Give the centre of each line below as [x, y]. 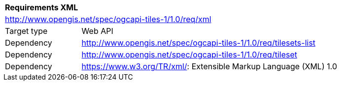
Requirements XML [42, 7]
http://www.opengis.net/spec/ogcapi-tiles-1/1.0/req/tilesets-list [199, 43]
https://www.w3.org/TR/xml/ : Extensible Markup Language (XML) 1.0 [209, 66]
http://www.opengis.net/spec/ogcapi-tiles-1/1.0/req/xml [108, 19]
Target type [26, 31]
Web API [97, 31]
